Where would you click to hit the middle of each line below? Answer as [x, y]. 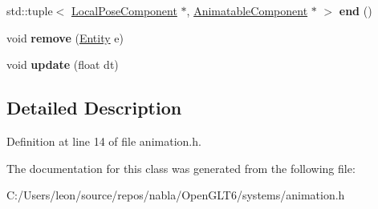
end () [356, 10]
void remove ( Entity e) [65, 37]
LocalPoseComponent [124, 10]
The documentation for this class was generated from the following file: [181, 168]
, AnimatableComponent [247, 10]
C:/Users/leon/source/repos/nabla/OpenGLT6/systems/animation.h [176, 195]
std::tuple [30, 10]
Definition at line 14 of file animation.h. [104, 141]
